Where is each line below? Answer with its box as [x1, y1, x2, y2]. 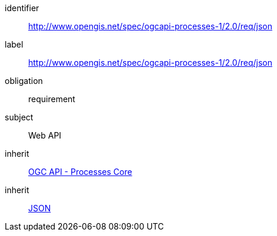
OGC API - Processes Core [28, 167, 132, 177]
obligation [5, 76, 43, 86]
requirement [28, 94, 75, 104]
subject [5, 112, 34, 122]
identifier [5, 3, 39, 13]
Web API [28, 130, 62, 140]
